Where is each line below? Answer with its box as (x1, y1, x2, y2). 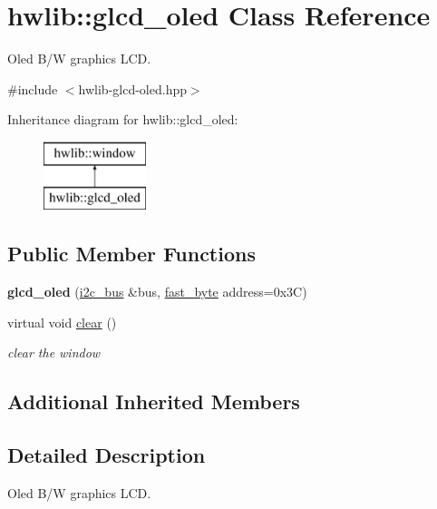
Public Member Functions (7, 240, 256, 268)
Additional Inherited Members (7, 387, 300, 416)
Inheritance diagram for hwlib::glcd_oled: (7, 110, 238, 129)
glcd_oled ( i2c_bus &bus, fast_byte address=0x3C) (7, 282, 307, 301)
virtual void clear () (7, 312, 117, 331)
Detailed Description (7, 441, 206, 469)
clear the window (7, 343, 101, 362)
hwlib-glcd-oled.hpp (78, 79, 187, 98)
